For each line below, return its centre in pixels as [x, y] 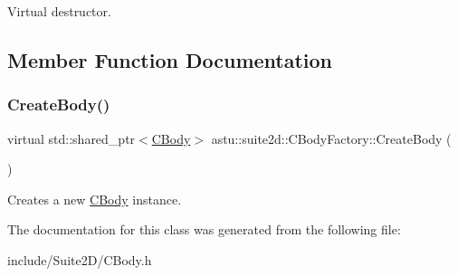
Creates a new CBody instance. [95, 199]
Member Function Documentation [170, 59]
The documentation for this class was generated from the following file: [204, 229]
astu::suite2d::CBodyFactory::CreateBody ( [331, 138]
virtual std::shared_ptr [72, 138]
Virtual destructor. [59, 11]
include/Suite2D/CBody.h [80, 259]
